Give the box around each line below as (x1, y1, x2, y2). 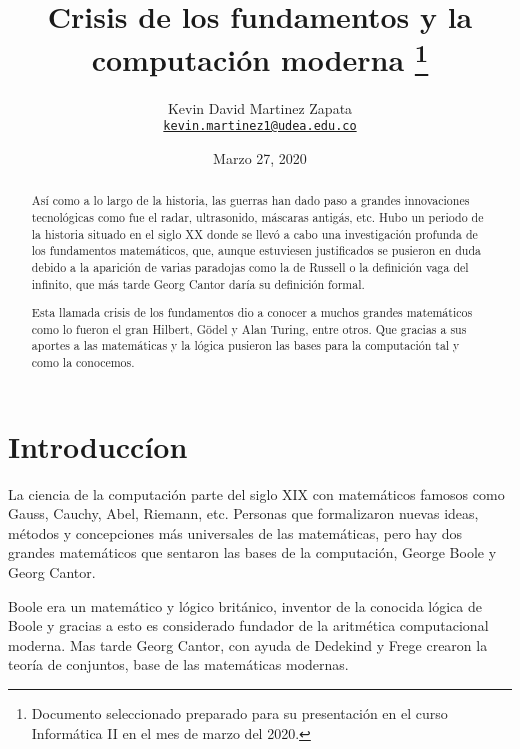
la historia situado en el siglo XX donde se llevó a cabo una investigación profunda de (31, 225, 478, 242)
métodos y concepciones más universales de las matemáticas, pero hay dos (8, 522, 463, 543)
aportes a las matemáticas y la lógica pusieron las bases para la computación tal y (31, 337, 460, 354)
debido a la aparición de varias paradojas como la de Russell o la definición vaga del (31, 258, 469, 275)
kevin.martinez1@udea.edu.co (163, 119, 357, 134)
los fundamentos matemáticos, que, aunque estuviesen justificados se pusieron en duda (31, 242, 481, 259)
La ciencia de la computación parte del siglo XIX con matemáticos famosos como (8, 483, 505, 504)
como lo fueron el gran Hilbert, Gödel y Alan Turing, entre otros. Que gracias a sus (31, 320, 467, 337)
